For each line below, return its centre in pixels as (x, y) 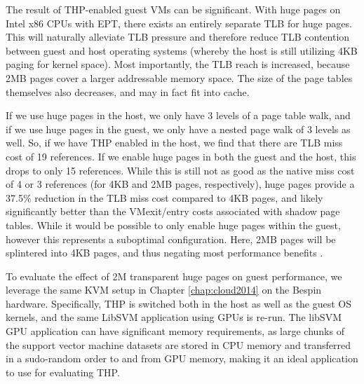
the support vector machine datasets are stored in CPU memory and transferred (178, 344)
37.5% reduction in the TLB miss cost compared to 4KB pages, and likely (164, 197)
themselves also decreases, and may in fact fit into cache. (128, 91)
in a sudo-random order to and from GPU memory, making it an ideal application (182, 358)
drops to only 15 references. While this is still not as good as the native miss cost (180, 170)
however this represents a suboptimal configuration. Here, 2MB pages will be (171, 239)
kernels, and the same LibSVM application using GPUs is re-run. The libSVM (174, 317)
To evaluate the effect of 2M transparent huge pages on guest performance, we (174, 276)
